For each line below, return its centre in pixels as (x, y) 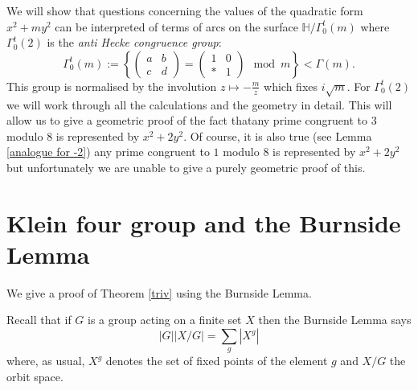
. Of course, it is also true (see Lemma (278, 135)
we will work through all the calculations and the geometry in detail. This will (199, 104)
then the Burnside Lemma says (335, 320)
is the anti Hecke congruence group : (134, 42)
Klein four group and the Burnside (204, 222)
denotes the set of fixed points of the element (217, 361)
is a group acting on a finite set (165, 320)
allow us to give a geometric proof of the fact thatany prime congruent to (187, 120)
